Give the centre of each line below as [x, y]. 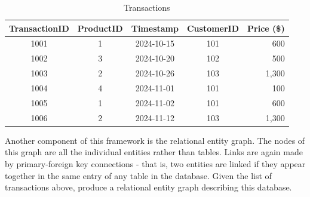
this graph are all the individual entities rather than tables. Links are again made [154, 152]
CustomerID [213, 28]
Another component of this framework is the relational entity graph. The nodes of [155, 140]
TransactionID [39, 28]
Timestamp [155, 28]
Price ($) [266, 28]
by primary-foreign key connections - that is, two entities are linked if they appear [155, 163]
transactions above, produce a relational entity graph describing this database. [148, 187]
